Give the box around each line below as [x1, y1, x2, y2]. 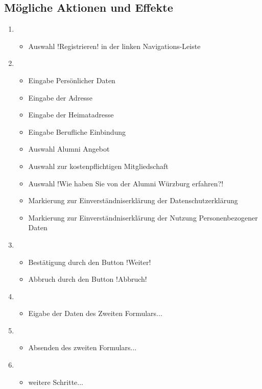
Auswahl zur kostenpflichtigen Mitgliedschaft [28, 160, 169, 171]
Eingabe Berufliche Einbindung [28, 126, 126, 137]
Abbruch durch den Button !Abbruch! [28, 274, 147, 284]
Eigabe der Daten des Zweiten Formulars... [28, 308, 162, 319]
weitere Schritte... [28, 376, 84, 387]
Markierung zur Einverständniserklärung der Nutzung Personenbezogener [28, 212, 258, 223]
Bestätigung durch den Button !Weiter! [28, 256, 151, 267]
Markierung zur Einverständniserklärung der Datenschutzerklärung [28, 195, 238, 206]
